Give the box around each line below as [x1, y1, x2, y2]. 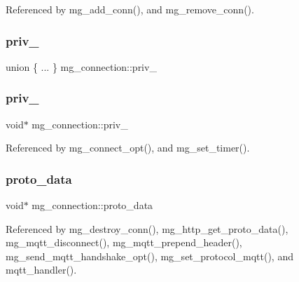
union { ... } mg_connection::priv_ [6, 59, 157, 74]
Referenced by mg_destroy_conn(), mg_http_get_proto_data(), [6, 221, 288, 236]
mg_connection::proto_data [32, 198, 153, 213]
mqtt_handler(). [6, 262, 77, 277]
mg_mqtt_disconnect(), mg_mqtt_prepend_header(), [6, 235, 242, 250]
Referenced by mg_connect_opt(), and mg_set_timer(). [6, 140, 250, 155]
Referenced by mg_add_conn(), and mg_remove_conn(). [6, 2, 254, 16]
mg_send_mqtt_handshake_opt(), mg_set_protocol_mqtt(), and [6, 248, 293, 263]
